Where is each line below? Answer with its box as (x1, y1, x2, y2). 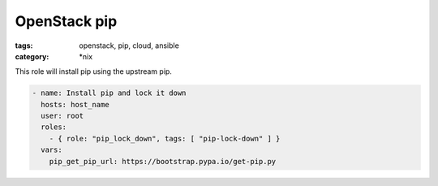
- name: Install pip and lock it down (32, 89, 187, 97)
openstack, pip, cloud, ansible (79, 41, 180, 50)
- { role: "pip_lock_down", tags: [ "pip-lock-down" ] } (49, 134, 281, 143)
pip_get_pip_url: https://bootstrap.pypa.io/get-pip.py (49, 157, 277, 166)
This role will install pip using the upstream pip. (15, 67, 172, 76)
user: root (41, 111, 84, 121)
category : (15, 51, 49, 61)
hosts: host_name (41, 100, 109, 109)
